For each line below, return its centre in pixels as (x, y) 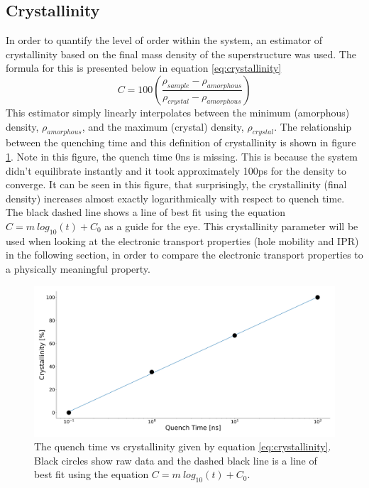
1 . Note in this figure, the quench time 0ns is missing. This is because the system (182, 156)
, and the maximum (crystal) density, (163, 126)
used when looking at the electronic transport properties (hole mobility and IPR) (182, 240)
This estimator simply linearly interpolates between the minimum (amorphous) (178, 112)
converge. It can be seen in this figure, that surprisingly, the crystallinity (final (176, 184)
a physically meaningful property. (78, 268)
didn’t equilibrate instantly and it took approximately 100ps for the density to (176, 170)
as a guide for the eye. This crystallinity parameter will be (231, 226)
